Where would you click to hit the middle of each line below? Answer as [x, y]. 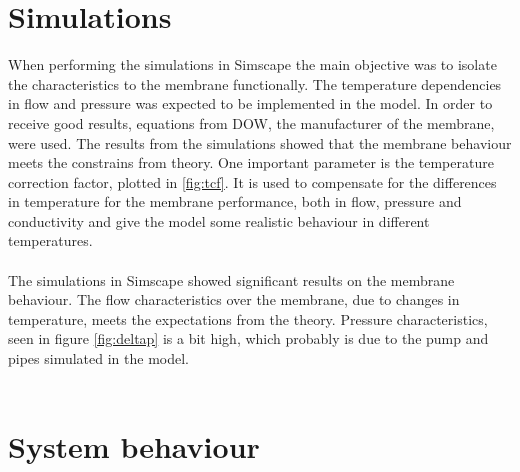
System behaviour [134, 446]
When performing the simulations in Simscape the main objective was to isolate [252, 64]
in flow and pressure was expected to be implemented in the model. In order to [250, 103]
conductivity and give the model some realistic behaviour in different [219, 220]
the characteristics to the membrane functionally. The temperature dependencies [255, 83]
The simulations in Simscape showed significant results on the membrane [231, 279]
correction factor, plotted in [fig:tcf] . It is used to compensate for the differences [252, 181]
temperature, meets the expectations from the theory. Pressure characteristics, [248, 318]
